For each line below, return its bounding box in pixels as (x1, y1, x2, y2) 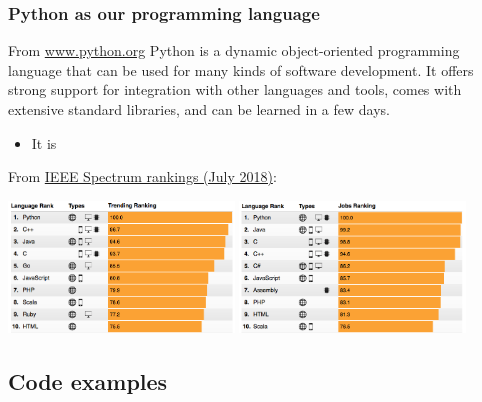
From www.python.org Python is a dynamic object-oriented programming (8, 40, 460, 61)
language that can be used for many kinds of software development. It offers (8, 59, 474, 80)
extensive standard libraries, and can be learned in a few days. (8, 99, 390, 119)
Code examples (8, 365, 168, 396)
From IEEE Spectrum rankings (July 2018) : (8, 166, 277, 187)
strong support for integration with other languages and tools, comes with (8, 79, 462, 100)
